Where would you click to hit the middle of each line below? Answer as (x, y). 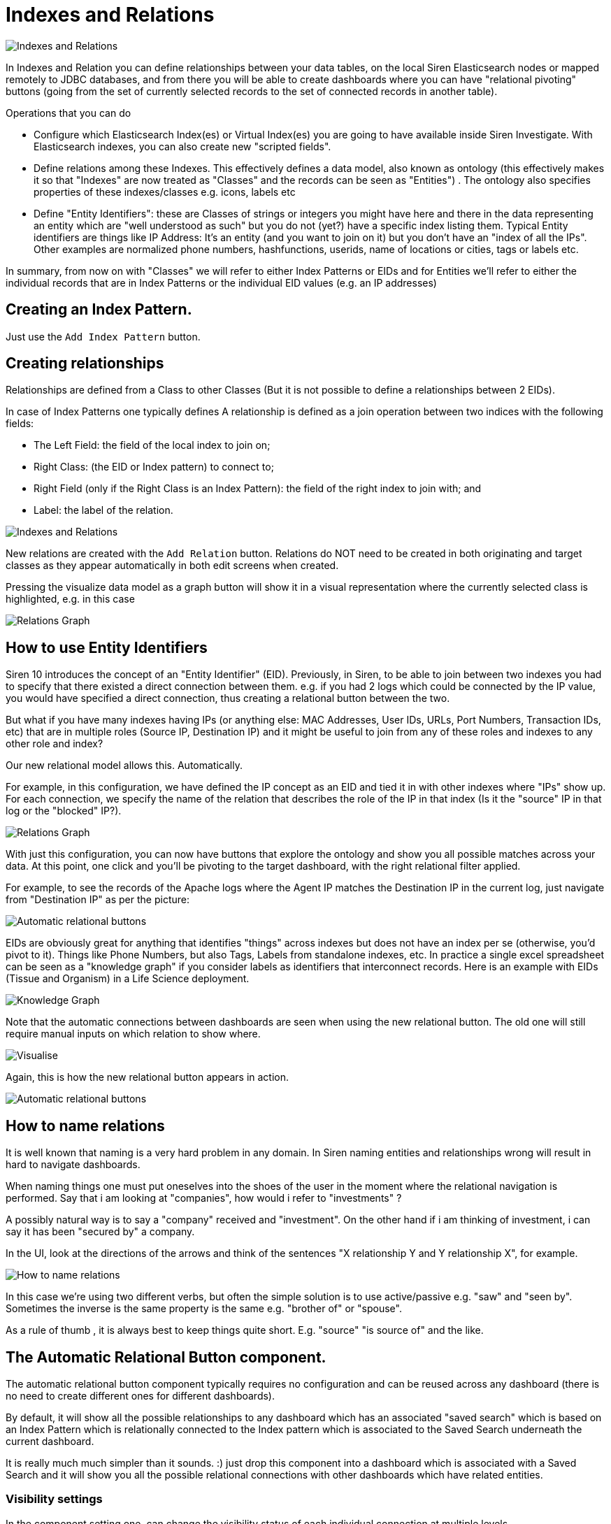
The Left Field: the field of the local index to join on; (152, 445)
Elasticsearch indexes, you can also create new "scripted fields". (182, 146)
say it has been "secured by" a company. (100, 1232)
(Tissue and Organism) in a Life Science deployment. (128, 979)
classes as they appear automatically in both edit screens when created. (172, 566)
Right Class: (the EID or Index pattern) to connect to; (154, 467)
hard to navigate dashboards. (73, 1165)
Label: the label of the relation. (103, 510)
